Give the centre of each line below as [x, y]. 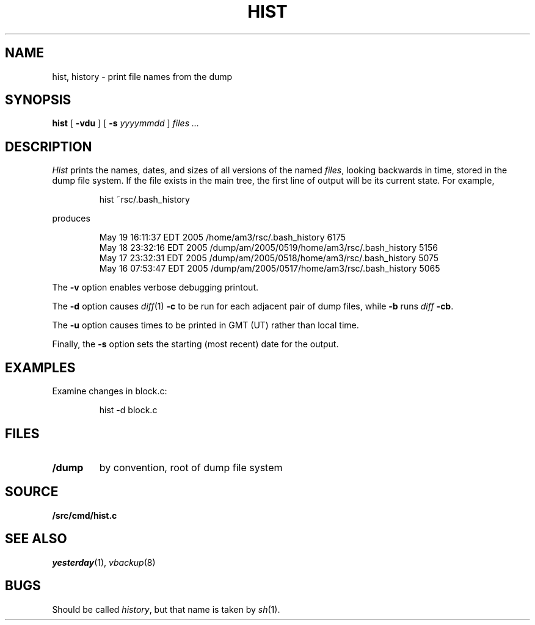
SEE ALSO [36, 539]
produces [71, 219]
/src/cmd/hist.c [85, 515]
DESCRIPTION [49, 146]
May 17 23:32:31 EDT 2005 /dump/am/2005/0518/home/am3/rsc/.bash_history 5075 [269, 258]
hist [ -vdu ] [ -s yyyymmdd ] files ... [126, 123]
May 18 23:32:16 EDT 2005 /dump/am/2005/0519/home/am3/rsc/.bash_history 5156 [268, 248]
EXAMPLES [40, 367]
